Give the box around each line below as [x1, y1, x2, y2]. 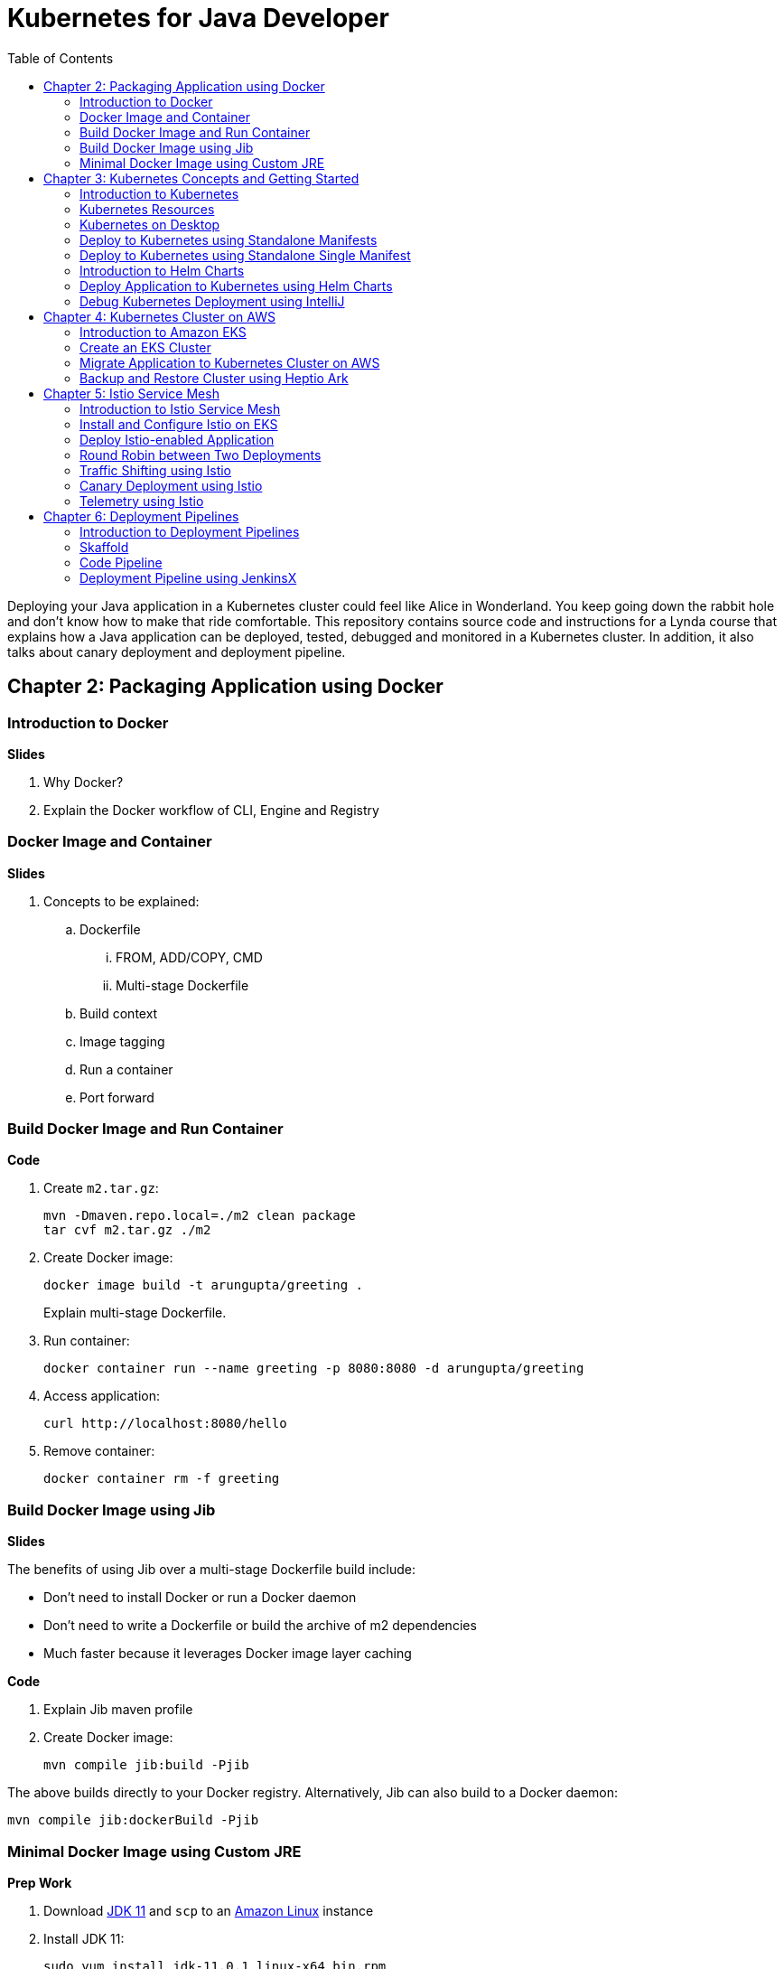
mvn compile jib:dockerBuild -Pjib [7, 1813, 259, 1828]
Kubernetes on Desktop [79, 216, 220, 232]
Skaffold [79, 539, 129, 555]
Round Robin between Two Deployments [79, 446, 322, 463]
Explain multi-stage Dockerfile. [43, 1305, 227, 1321]
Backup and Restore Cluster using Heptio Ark [79, 370, 349, 386]
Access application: [43, 1388, 160, 1404]
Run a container [79, 1061, 173, 1077]
